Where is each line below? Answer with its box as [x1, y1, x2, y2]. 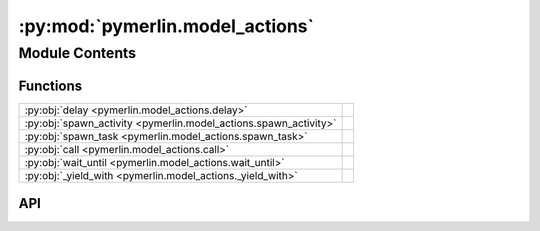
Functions [18, 77, 83, 94]
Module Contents [18, 44, 137, 62]
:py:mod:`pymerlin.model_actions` [18, 15, 315, 37]
